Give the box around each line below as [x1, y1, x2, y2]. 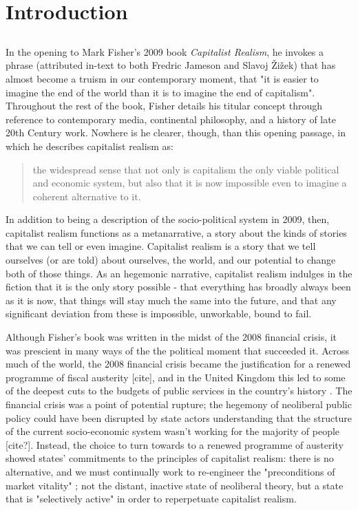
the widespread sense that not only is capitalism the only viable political [32, 162, 339, 176]
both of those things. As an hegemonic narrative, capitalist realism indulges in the [6, 266, 352, 280]
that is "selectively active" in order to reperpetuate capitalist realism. [6, 491, 297, 506]
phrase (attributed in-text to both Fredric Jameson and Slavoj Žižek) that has [6, 58, 336, 72]
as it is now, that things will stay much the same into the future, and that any [6, 293, 337, 307]
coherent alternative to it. [32, 189, 141, 203]
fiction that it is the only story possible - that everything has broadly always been [6, 279, 351, 294]
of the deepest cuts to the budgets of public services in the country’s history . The [6, 383, 352, 398]
